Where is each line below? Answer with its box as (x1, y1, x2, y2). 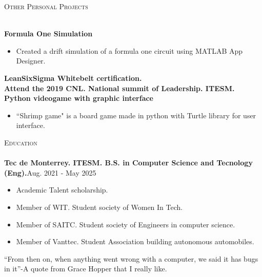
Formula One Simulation (4, 28, 93, 39)
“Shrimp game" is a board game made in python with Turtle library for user (16, 110, 256, 120)
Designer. (16, 55, 46, 66)
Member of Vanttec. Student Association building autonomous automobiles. (16, 236, 254, 247)
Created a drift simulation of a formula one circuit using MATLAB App (16, 45, 243, 56)
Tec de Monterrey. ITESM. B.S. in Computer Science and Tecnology (4, 157, 253, 168)
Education (4, 137, 37, 147)
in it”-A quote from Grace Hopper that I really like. (4, 263, 167, 274)
